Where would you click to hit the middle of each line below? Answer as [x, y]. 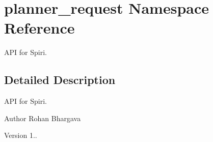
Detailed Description [60, 80]
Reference [39, 28]
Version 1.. [21, 135]
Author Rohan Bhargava [43, 118]
